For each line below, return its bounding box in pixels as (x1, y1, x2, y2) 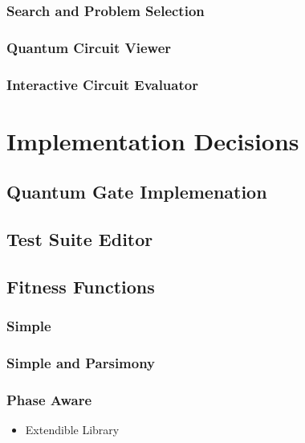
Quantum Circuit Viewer (6, 37, 172, 57)
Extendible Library (25, 421, 120, 438)
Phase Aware (6, 389, 92, 409)
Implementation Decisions (6, 124, 299, 157)
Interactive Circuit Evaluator (6, 74, 198, 94)
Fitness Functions (6, 273, 155, 298)
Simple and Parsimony (6, 353, 156, 373)
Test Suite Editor (6, 227, 153, 252)
